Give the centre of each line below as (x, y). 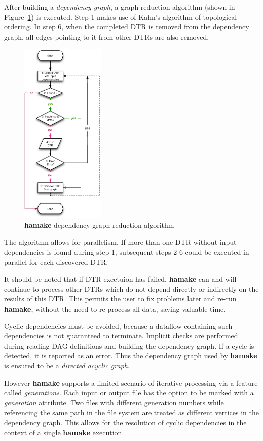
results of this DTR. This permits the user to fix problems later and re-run (120, 299)
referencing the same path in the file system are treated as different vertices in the (131, 412)
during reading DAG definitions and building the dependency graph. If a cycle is (129, 345)
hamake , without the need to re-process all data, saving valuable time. (115, 309)
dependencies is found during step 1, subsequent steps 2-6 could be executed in (127, 252)
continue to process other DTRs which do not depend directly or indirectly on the (131, 289)
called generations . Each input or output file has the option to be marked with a (129, 393)
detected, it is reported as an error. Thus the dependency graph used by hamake (131, 355)
